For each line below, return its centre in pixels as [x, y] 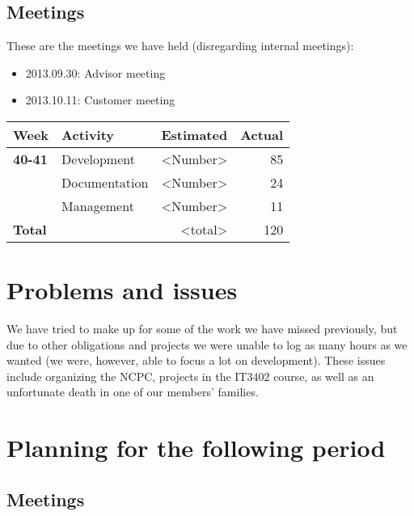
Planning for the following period [196, 448]
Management [98, 205]
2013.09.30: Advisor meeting [95, 72]
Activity [88, 134]
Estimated [194, 134]
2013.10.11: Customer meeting [100, 100]
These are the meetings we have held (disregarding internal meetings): [180, 46]
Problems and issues [122, 290]
